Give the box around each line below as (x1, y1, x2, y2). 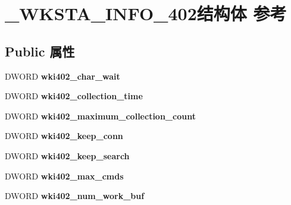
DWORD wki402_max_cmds (5, 169, 124, 182)
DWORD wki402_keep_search (5, 149, 130, 162)
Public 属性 (5, 42, 75, 60)
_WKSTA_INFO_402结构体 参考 (5, 1, 287, 26)
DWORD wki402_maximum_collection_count (5, 109, 196, 122)
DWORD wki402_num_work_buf (5, 190, 145, 202)
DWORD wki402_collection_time (5, 90, 143, 102)
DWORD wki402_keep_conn (5, 130, 123, 142)
